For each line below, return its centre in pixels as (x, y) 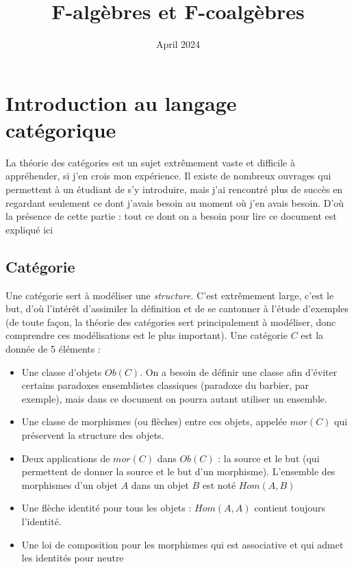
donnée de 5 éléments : (53, 348)
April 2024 (178, 44)
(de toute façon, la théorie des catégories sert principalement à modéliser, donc (171, 321)
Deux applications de (66, 458)
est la (312, 335)
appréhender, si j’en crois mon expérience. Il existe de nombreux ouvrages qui (168, 176)
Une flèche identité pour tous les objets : (106, 508)
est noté (219, 484)
